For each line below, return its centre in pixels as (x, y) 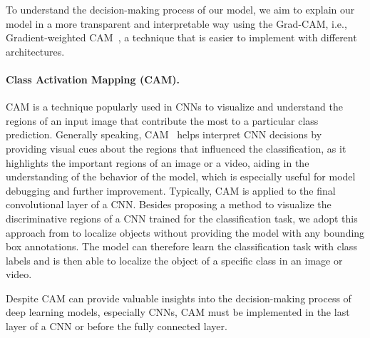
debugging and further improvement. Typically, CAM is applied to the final (171, 190)
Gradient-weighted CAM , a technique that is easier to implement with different (181, 37)
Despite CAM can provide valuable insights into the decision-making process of (179, 298)
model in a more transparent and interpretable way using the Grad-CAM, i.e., (176, 23)
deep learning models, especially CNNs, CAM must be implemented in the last (178, 312)
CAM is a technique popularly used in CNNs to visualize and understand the (174, 107)
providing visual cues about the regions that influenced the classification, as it (176, 148)
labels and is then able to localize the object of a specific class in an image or (174, 260)
